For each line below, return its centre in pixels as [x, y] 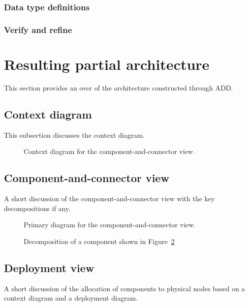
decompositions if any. [37, 208]
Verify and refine [38, 29]
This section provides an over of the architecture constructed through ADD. [119, 87]
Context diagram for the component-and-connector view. [109, 151]
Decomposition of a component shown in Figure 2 [99, 241]
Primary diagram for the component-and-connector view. [110, 225]
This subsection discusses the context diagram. [74, 135]
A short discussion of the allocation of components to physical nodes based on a [124, 288]
